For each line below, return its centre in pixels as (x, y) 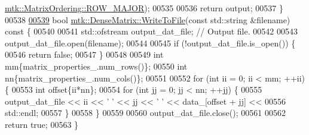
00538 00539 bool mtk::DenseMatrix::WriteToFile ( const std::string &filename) (148, 19)
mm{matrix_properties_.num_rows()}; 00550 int (96, 66)
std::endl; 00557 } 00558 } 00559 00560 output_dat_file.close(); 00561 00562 (145, 113)
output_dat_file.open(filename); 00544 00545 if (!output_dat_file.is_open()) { (150, 43)
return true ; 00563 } (42, 124)
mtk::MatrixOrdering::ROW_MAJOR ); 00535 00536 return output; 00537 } (144, 8)
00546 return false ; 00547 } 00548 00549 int (84, 54)
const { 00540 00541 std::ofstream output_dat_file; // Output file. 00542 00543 (151, 31)
